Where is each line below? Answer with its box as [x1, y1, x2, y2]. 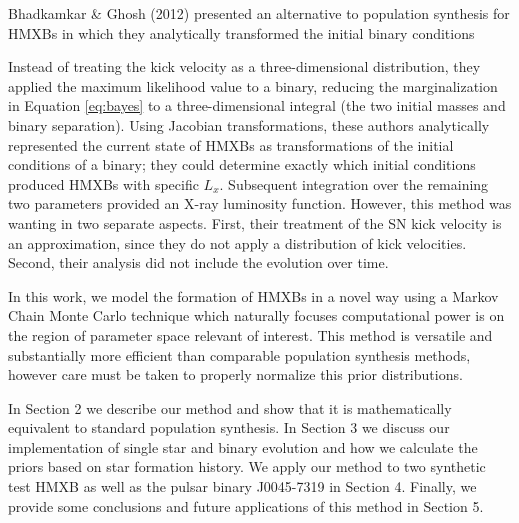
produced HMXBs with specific [8, 173, 199, 194]
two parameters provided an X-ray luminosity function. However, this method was [8, 193, 512, 214]
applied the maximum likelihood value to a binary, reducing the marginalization [8, 75, 498, 96]
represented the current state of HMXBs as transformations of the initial [8, 134, 454, 155]
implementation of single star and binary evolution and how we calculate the [8, 436, 478, 457]
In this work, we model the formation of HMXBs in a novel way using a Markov [8, 285, 499, 306]
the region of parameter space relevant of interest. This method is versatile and [8, 324, 493, 345]
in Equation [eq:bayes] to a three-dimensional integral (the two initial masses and [8, 95, 506, 116]
